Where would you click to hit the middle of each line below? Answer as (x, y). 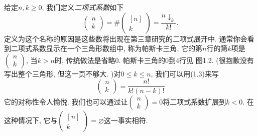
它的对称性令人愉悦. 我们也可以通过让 (66, 102)
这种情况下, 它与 (31, 120)
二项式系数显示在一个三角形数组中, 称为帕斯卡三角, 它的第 (107, 48)
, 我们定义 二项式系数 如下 (83, 7)
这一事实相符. (126, 120)
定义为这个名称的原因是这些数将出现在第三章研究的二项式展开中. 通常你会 (126, 38)
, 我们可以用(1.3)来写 (185, 73)
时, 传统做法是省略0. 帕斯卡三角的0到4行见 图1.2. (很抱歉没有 (154, 60)
